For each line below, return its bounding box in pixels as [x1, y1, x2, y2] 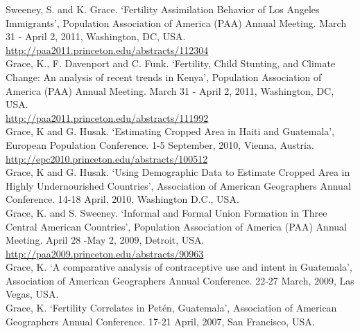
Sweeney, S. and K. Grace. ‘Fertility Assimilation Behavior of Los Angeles [6, 2, 320, 16]
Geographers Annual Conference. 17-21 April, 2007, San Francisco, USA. [6, 314, 315, 328]
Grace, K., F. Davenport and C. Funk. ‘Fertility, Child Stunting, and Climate [6, 56, 336, 71]
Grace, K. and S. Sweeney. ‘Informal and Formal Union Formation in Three [6, 205, 327, 219]
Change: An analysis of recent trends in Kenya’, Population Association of [6, 69, 322, 84]
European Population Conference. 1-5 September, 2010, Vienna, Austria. [6, 137, 314, 152]
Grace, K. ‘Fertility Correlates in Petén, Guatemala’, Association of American [6, 300, 337, 315]
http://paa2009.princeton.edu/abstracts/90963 [6, 246, 204, 260]
